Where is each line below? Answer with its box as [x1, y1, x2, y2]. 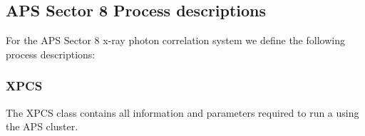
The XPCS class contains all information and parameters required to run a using [6, 105, 359, 120]
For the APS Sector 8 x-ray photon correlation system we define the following [6, 33, 345, 48]
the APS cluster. [6, 119, 78, 134]
